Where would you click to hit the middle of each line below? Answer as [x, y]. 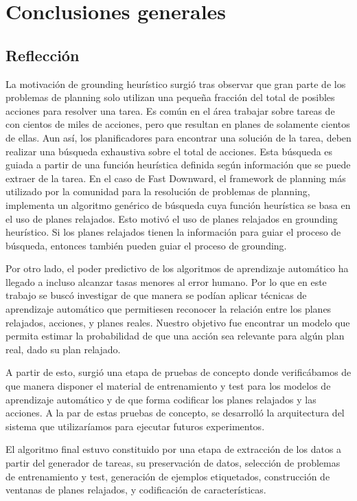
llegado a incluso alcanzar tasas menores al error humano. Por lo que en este [166, 281]
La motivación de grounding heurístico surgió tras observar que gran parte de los [176, 83]
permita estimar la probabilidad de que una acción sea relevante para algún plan [175, 336]
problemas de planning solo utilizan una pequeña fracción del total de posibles [170, 97]
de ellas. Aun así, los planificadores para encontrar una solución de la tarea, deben [178, 137]
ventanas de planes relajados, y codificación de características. [136, 490]
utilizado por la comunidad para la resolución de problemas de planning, [158, 191]
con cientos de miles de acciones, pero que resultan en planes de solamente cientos [178, 124]
